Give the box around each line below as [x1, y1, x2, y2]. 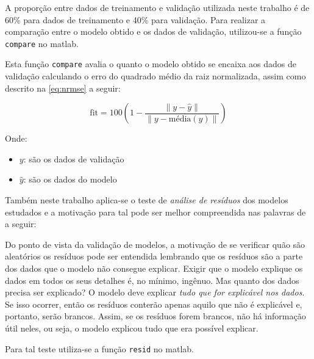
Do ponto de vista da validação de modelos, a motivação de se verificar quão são [5, 238, 305, 250]
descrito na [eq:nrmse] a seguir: [5, 81, 121, 94]
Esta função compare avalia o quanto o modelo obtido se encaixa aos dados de [5, 57, 296, 70]
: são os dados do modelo [23, 173, 117, 186]
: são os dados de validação [23, 152, 124, 165]
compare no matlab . [5, 37, 79, 49]
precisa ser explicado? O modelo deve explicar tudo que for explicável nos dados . [5, 286, 305, 299]
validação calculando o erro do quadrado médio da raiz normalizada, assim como [5, 70, 306, 82]
